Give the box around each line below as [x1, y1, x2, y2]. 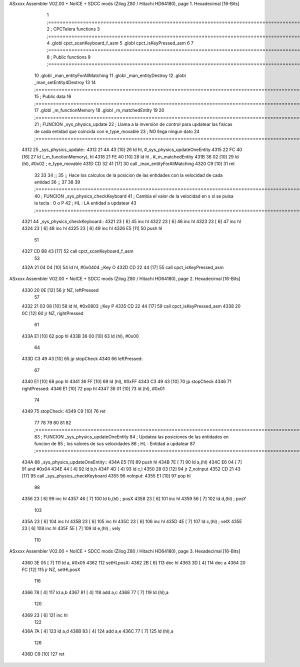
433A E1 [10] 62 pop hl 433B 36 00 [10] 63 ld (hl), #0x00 [21, 333, 139, 339]
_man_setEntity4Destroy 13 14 [34, 79, 96, 85]
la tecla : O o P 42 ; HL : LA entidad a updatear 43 [34, 200, 137, 206]
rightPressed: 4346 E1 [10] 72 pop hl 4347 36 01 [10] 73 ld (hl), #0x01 [21, 385, 165, 391]
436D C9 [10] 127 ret [21, 651, 64, 657]
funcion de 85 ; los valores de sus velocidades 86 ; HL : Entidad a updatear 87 [34, 440, 195, 446]
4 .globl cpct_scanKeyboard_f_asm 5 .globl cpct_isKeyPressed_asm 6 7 [46, 40, 193, 46]
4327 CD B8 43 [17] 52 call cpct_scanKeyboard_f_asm [21, 248, 133, 254]
